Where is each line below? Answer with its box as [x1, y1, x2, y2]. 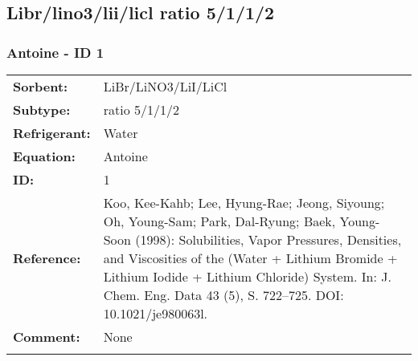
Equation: [13, 147, 76, 165]
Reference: [13, 249, 81, 267]
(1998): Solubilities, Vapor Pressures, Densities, [135, 230, 402, 249]
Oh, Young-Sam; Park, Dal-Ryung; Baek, [103, 212, 336, 230]
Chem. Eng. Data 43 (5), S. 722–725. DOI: [103, 286, 344, 304]
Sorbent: [13, 77, 68, 95]
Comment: [13, 327, 80, 346]
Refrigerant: [13, 124, 91, 142]
